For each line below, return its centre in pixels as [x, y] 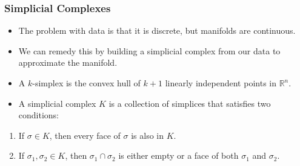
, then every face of [85, 135]
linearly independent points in [221, 83]
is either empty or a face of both [178, 155]
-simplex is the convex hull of [86, 83]
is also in [148, 135]
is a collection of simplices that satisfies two [190, 103]
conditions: [39, 115]
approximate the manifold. [68, 62]
